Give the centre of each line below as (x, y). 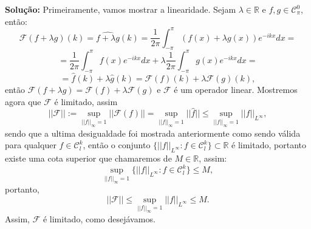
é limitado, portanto (269, 145)
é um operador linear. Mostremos (236, 89)
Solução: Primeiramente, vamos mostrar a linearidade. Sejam (121, 9)
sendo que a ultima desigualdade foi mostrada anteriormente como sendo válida (153, 133)
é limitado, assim (86, 101)
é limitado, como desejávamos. (99, 219)
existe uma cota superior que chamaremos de (88, 158)
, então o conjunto (117, 145)
